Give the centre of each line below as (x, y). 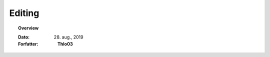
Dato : (24, 37)
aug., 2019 (72, 37)
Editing (24, 13)
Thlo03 (65, 44)
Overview (28, 28)
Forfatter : (28, 44)
